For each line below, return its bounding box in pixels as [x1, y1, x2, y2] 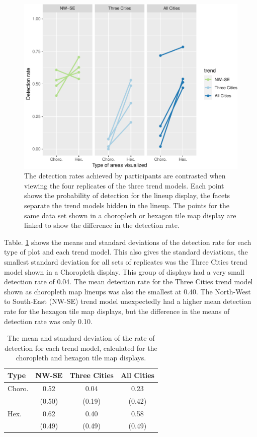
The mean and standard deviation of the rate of [7, 333, 155, 343]
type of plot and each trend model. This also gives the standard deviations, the [4, 246, 248, 257]
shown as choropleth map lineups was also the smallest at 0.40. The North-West [4, 286, 251, 296]
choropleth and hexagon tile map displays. [16, 352, 146, 363]
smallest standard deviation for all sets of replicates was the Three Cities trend [4, 257, 247, 267]
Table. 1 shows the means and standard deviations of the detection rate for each [4, 236, 251, 247]
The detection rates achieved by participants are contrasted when [24, 170, 226, 181]
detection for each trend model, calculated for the [5, 342, 157, 353]
